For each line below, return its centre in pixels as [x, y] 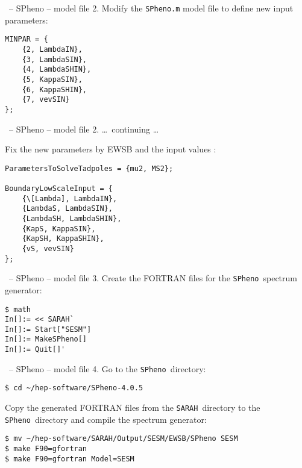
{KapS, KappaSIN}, [59, 229]
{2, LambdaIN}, [52, 49]
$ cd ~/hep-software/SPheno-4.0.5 [74, 388]
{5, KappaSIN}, [52, 79]
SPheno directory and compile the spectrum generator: [106, 419]
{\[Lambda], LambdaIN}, [70, 198]
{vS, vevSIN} [48, 248]
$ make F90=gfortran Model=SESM [70, 459]
